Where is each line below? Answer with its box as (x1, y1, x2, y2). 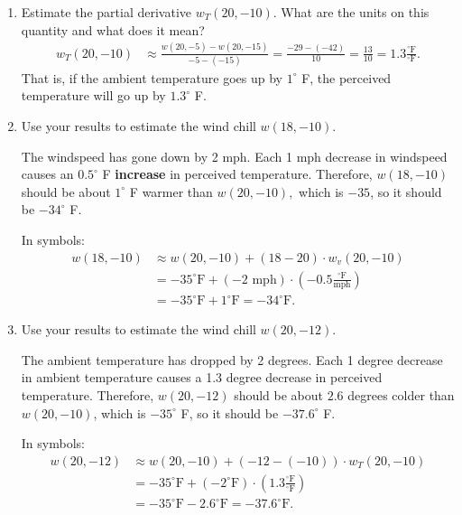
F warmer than (129, 182, 213, 201)
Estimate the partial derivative (21, 3, 191, 21)
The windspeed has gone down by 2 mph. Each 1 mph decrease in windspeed (21, 146, 448, 165)
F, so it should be (180, 403, 279, 422)
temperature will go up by (21, 86, 166, 105)
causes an (21, 164, 74, 183)
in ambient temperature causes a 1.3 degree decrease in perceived (21, 368, 383, 387)
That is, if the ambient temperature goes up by (21, 68, 282, 87)
